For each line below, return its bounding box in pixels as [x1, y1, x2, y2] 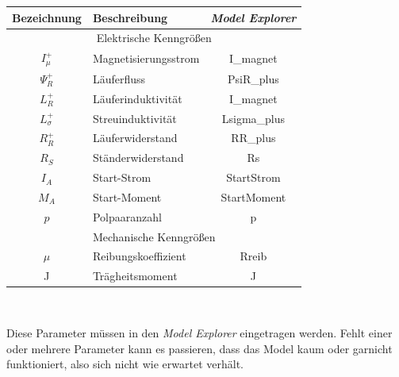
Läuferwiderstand [92, 129, 178, 146]
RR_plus [231, 129, 276, 146]
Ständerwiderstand [92, 149, 184, 166]
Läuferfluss [92, 70, 146, 87]
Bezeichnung [12, 9, 82, 25]
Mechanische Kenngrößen [92, 228, 216, 244]
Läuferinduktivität [92, 90, 182, 106]
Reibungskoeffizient [92, 248, 186, 264]
